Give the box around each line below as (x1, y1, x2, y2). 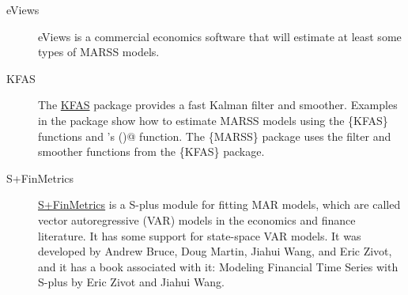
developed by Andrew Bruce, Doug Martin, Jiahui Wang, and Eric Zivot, (38, 243, 392, 259)
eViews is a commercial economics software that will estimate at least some (38, 28, 402, 44)
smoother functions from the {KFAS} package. (38, 143, 265, 160)
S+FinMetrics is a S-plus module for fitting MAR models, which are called (38, 196, 401, 213)
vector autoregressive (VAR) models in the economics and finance (38, 211, 356, 228)
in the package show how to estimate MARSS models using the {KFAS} (38, 112, 388, 128)
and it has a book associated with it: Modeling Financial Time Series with (38, 258, 399, 274)
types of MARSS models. (38, 43, 160, 60)
